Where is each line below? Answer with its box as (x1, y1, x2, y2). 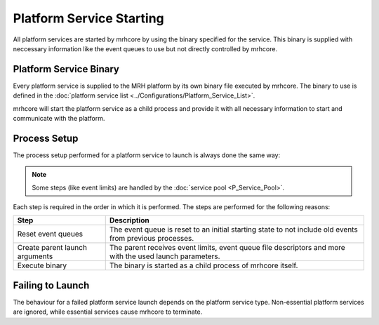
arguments (17, 251, 53, 261)
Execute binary (17, 260, 67, 270)
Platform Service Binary (13, 63, 119, 75)
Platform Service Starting (13, 11, 164, 26)
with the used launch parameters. (109, 251, 220, 261)
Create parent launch (17, 243, 88, 253)
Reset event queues (17, 229, 84, 239)
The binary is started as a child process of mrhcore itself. (109, 260, 298, 270)
